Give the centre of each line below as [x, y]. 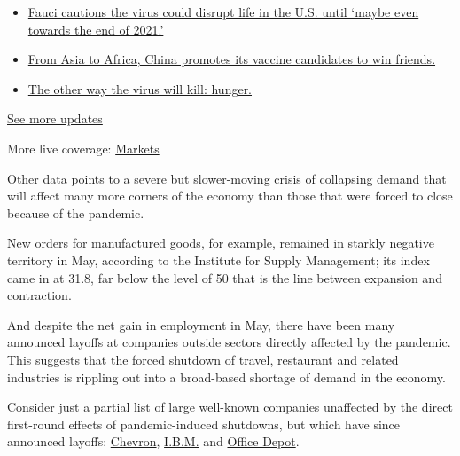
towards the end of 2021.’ [96, 29]
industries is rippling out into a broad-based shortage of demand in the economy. [226, 377]
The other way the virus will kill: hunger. [140, 88]
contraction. [39, 295]
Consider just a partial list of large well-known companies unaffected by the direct [230, 407]
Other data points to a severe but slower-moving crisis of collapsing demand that [227, 178]
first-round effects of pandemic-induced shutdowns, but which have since [204, 424]
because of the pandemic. [76, 212]
